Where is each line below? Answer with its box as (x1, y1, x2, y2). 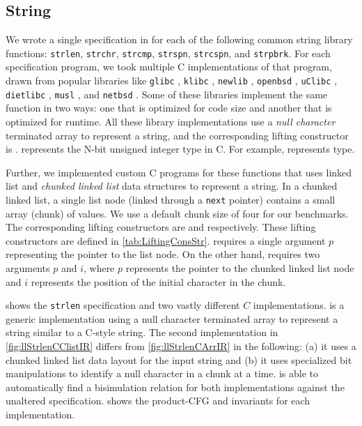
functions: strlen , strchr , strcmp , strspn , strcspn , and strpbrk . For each (6, 45, 331, 60)
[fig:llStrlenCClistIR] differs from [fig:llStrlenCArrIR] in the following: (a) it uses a (6, 338, 356, 353)
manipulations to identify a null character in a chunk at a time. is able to (6, 366, 319, 381)
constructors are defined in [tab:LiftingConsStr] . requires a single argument (6, 233, 326, 248)
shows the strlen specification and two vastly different (6, 298, 240, 312)
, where (83, 260, 115, 275)
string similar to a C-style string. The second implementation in (6, 325, 278, 340)
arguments (6, 260, 50, 275)
